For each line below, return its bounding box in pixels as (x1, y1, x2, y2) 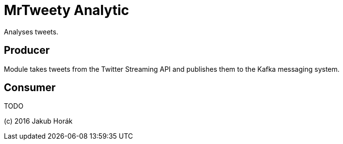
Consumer (4, 81, 56, 94)
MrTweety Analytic (4, 2, 130, 18)
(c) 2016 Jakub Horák (4, 117, 73, 126)
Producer (4, 44, 50, 57)
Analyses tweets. (4, 27, 59, 36)
